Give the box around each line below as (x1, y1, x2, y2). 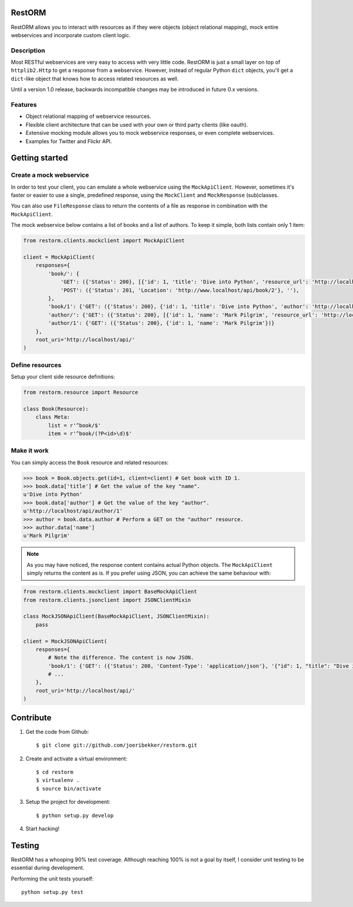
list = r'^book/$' (48, 422, 101, 428)
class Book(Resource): (23, 405, 89, 412)
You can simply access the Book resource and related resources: (11, 459, 169, 466)
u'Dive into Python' (23, 491, 82, 498)
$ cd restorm (36, 769, 74, 775)
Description (11, 46, 45, 54)
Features (11, 100, 37, 108)
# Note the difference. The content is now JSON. (48, 654, 194, 661)
